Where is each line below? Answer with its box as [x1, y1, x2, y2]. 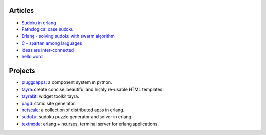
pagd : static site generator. [21, 100, 76, 106]
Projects [9, 67, 35, 75]
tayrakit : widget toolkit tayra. [21, 93, 80, 99]
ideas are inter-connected [21, 47, 74, 53]
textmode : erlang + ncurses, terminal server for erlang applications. [21, 121, 159, 127]
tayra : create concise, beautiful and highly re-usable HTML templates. [21, 86, 164, 92]
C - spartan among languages [21, 40, 82, 46]
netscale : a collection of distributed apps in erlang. [21, 107, 125, 113]
